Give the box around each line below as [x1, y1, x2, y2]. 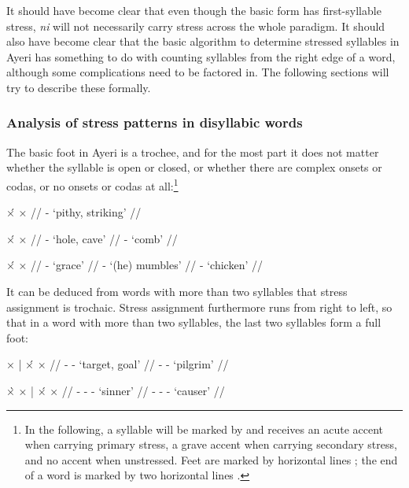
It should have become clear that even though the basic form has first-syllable [6, 2, 381, 18]
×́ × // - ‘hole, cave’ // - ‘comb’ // [6, 230, 178, 246]
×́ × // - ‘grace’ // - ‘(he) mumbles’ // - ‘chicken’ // [6, 257, 263, 273]
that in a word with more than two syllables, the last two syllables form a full [6, 314, 381, 331]
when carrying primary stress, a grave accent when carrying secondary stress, [24, 436, 397, 453]
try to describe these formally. [6, 79, 151, 95]
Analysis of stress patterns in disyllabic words [6, 113, 303, 132]
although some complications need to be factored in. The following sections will [6, 64, 389, 80]
